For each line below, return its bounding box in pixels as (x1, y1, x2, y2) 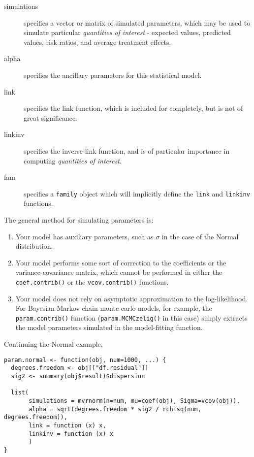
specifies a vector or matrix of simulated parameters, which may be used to (24, 17, 251, 28)
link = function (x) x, (29, 422, 106, 429)
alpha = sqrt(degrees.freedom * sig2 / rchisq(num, (29, 405, 201, 413)
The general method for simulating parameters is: (4, 214, 154, 225)
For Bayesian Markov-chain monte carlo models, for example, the (15, 303, 212, 313)
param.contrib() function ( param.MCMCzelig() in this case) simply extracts (15, 312, 248, 323)
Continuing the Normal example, (4, 339, 103, 349)
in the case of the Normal (161, 231, 239, 241)
